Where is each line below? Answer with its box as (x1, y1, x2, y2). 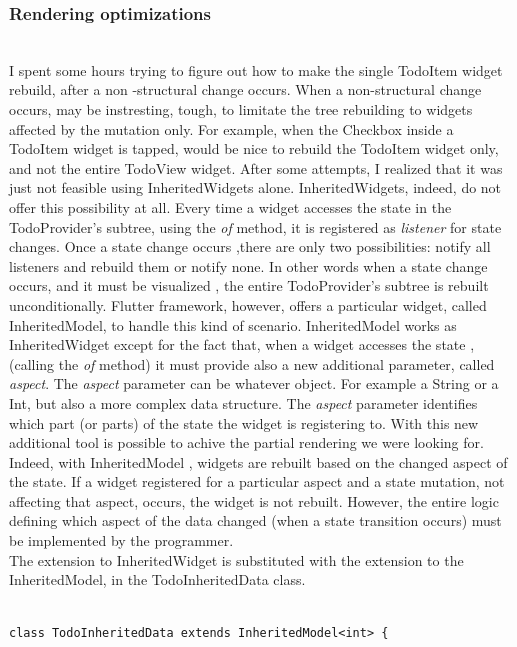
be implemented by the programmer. (9, 530, 234, 551)
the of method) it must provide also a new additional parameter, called (58, 353, 495, 374)
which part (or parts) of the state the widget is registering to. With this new (9, 412, 479, 433)
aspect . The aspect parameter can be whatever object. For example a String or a (9, 373, 499, 394)
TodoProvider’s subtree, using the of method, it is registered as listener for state (9, 216, 502, 237)
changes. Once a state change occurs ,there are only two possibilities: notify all (9, 236, 491, 257)
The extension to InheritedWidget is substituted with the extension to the (9, 549, 464, 570)
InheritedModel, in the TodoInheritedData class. (9, 569, 306, 590)
